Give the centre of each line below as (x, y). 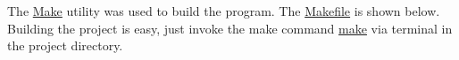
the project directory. (65, 45)
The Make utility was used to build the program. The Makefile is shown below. (224, 11)
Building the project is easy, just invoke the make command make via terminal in (230, 28)
